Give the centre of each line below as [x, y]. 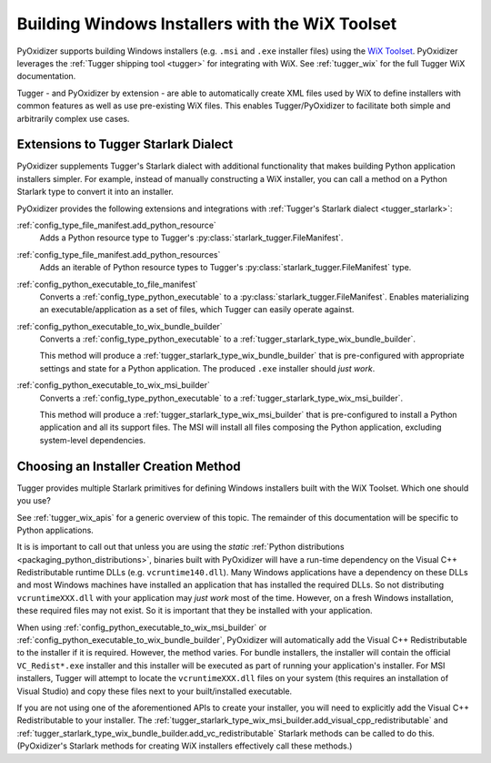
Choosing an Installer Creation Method [129, 466]
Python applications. [55, 530]
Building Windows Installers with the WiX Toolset [207, 24]
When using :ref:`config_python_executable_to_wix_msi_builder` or [142, 627]
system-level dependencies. [93, 440]
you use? [34, 501]
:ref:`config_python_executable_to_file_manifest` [107, 284]
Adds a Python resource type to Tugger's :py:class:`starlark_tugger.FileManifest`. [191, 238]
